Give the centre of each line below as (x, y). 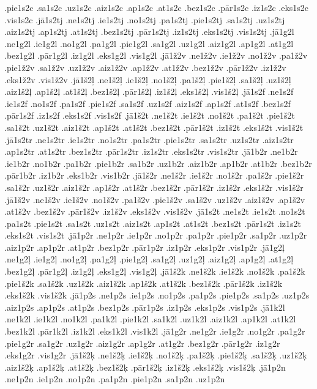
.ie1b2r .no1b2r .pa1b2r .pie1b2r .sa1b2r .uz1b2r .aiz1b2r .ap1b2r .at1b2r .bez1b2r (158, 163)
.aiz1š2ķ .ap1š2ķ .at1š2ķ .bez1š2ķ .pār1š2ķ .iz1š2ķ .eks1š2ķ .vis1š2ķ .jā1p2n (145, 367)
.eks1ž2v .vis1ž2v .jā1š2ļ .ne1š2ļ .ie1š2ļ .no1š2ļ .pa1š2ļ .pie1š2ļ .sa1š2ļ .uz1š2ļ (148, 79)
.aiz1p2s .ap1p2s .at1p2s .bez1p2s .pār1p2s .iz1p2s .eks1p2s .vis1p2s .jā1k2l (145, 307)
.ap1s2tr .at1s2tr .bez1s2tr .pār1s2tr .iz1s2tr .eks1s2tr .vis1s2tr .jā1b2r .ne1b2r (151, 151)
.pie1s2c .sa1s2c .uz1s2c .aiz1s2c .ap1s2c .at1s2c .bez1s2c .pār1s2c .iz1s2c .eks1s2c (157, 7)
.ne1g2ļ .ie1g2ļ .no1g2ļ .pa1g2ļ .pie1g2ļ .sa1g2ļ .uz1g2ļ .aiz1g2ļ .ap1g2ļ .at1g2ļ (149, 259)
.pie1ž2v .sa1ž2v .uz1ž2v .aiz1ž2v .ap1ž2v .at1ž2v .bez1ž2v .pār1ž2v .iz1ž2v (145, 67)
